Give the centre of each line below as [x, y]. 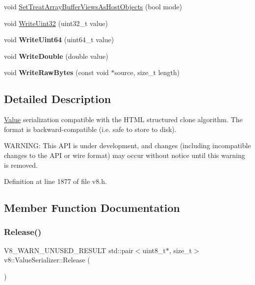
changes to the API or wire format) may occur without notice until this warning [125, 155]
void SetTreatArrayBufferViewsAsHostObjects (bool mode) [93, 6]
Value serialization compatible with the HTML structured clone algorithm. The [123, 119]
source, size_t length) [147, 72]
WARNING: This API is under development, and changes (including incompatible [127, 145]
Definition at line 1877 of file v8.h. [55, 181]
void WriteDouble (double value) [56, 56]
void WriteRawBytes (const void [56, 72]
